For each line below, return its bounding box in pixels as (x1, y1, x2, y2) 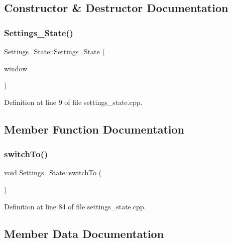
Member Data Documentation (4, 225, 164, 241)
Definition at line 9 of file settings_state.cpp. (4, 96, 143, 107)
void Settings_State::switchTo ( (4, 167, 102, 178)
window (4, 63, 28, 73)
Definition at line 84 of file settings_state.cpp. (4, 201, 146, 211)
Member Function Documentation (4, 121, 185, 137)
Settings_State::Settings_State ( (4, 46, 105, 56)
